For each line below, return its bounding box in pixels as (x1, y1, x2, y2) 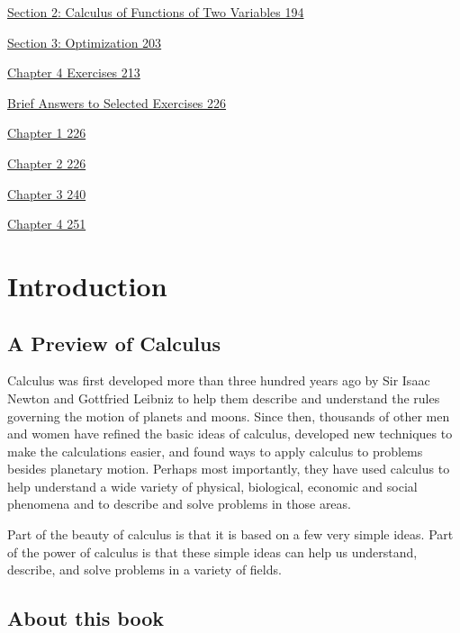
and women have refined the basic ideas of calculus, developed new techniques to (7, 424, 453, 443)
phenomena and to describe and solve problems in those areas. (7, 494, 351, 513)
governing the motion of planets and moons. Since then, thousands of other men (7, 406, 450, 425)
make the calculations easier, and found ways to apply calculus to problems (7, 441, 423, 460)
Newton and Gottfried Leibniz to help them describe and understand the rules (7, 388, 440, 407)
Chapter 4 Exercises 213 (7, 63, 140, 82)
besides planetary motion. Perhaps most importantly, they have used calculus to (7, 459, 450, 478)
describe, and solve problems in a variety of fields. (7, 560, 282, 579)
